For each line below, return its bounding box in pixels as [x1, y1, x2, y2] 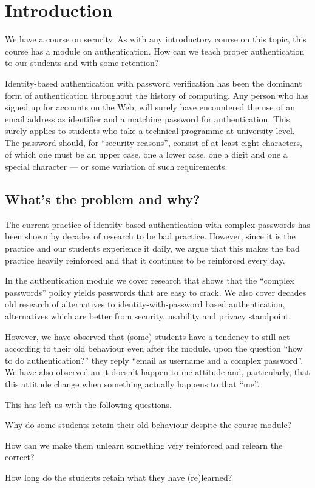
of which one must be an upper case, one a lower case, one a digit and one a [5, 148, 288, 161]
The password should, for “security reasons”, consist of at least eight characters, [5, 136, 302, 149]
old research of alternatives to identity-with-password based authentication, [5, 298, 285, 310]
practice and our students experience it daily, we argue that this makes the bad [5, 242, 300, 255]
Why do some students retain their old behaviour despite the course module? [5, 418, 292, 431]
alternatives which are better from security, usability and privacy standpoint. [5, 310, 291, 323]
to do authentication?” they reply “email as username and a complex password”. [5, 353, 303, 366]
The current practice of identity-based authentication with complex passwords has [5, 218, 310, 230]
